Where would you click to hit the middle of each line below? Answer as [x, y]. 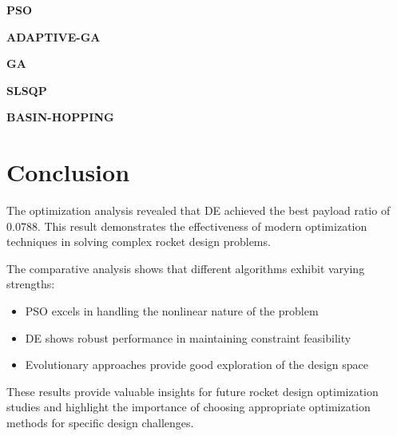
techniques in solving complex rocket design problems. [139, 242]
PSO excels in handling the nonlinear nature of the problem [172, 311]
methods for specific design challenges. [100, 423]
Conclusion [68, 172]
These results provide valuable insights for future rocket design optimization [193, 391]
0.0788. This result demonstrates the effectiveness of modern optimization [187, 226]
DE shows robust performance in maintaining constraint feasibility [188, 337]
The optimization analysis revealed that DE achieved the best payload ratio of [198, 210]
